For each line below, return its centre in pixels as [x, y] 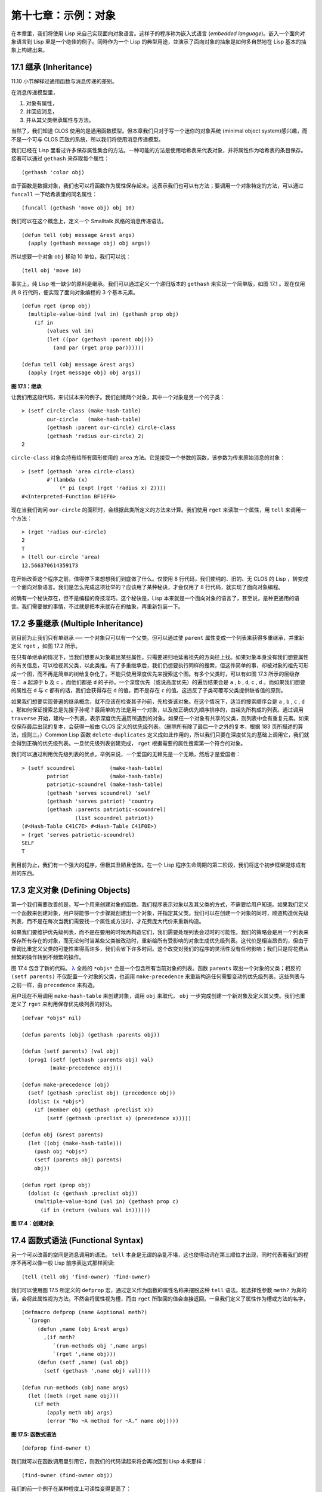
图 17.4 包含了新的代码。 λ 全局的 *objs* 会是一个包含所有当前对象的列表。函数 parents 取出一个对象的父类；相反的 [156, 968]
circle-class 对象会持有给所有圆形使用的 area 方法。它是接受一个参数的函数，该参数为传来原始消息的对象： [148, 458]
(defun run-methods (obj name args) [75, 1387]
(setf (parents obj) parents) [78, 1160]
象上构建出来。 [29, 50]
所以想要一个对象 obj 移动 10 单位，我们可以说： [71, 257]
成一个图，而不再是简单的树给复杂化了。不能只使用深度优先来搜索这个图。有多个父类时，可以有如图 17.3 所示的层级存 [156, 674]
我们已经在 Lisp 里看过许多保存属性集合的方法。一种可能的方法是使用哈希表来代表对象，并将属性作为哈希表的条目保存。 [159, 150]
